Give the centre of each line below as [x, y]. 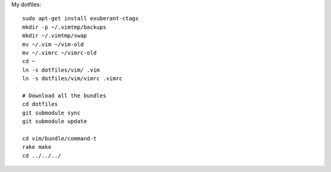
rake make [37, 147]
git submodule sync [51, 113]
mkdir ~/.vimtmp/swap [55, 36]
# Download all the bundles [64, 95]
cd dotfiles [40, 104]
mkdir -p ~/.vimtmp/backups [64, 27]
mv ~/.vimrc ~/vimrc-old [59, 53]
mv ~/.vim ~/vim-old [53, 44]
